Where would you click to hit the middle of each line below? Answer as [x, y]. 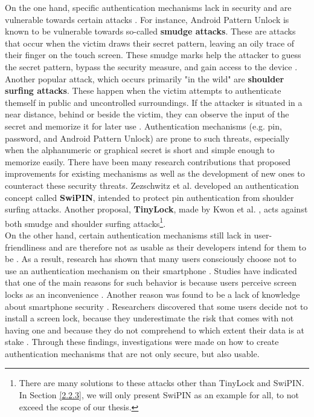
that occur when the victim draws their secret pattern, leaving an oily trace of [150, 43]
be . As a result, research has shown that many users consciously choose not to [151, 259]
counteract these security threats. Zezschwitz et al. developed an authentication [152, 185]
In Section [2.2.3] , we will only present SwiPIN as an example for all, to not [159, 395]
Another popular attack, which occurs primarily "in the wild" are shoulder [145, 78]
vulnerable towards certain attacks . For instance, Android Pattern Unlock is [147, 19]
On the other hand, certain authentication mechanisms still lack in [128, 235]
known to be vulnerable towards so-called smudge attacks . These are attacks [150, 31]
